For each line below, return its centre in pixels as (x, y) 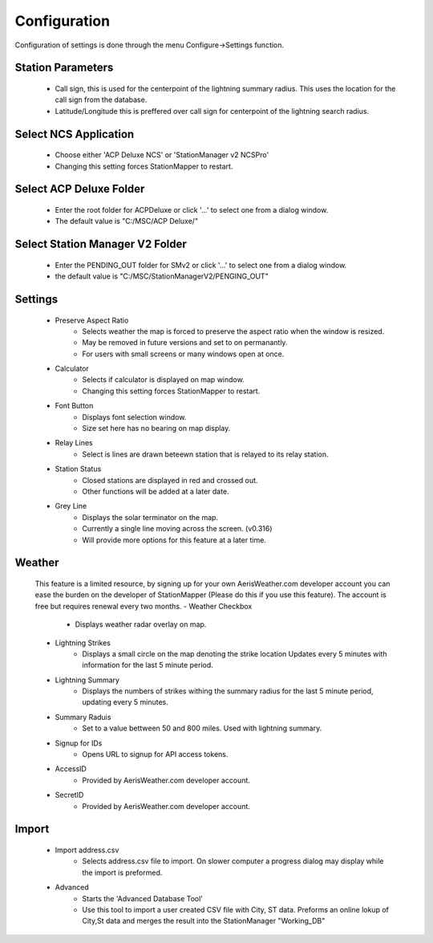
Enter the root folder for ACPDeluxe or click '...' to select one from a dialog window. (192, 209)
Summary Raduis (83, 717)
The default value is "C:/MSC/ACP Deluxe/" (127, 222)
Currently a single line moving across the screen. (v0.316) (177, 529)
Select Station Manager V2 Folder (101, 244)
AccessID (71, 769)
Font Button (74, 406)
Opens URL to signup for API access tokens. (155, 754)
